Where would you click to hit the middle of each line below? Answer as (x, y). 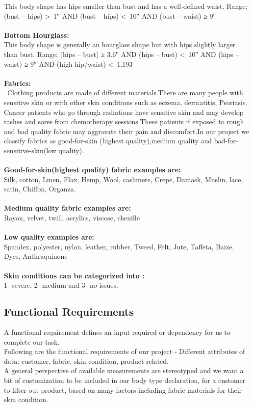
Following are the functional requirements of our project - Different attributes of (125, 351)
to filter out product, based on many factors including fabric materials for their (123, 390)
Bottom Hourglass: (37, 35)
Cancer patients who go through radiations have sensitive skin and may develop (124, 112)
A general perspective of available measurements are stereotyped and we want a (124, 370)
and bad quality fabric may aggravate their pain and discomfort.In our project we (127, 131)
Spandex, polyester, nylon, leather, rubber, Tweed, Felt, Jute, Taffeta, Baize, (119, 246)
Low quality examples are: (49, 237)
